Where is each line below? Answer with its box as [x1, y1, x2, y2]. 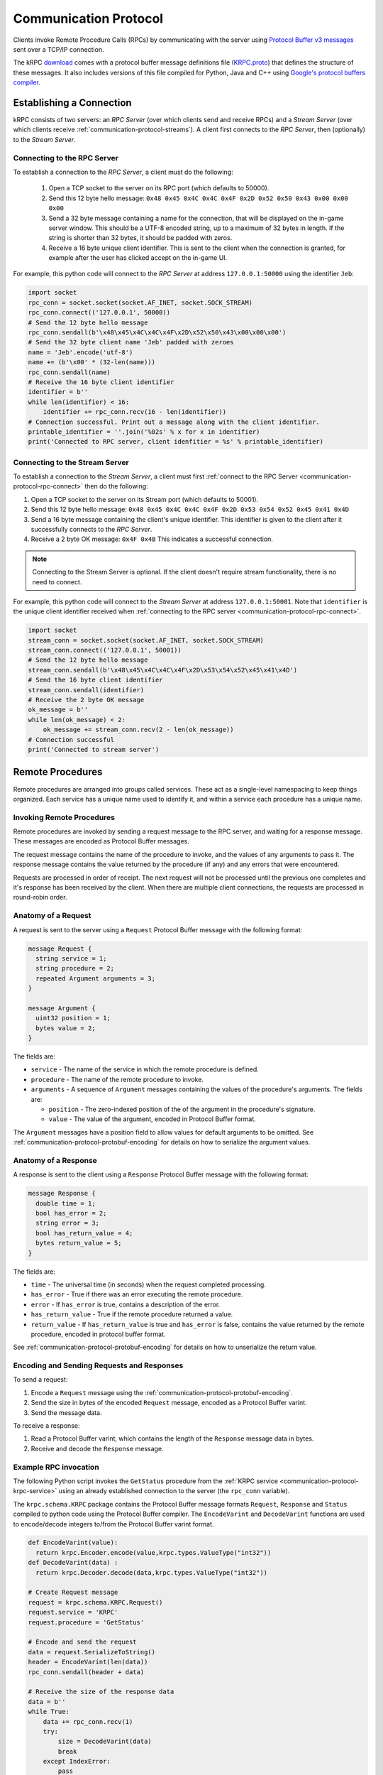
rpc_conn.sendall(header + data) [28, 1668, 145, 1676]
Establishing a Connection [13, 97, 132, 109]
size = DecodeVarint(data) [57, 1737, 152, 1746]
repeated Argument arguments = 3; [35, 974, 156, 983]
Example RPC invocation [13, 1462, 99, 1472]
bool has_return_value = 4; [35, 1229, 133, 1237]
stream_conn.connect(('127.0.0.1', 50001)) [28, 646, 182, 655]
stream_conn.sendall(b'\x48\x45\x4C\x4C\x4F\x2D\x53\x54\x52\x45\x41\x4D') [28, 666, 298, 674]
